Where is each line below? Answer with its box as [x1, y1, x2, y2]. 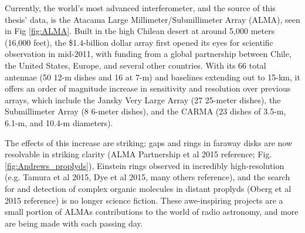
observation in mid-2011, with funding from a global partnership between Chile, [5, 48, 292, 60]
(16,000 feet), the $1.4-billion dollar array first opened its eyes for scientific [5, 36, 273, 48]
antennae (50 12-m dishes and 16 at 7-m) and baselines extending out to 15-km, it [5, 70, 300, 83]
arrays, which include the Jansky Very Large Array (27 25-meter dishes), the [5, 93, 281, 106]
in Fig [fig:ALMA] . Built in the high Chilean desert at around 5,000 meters [5, 25, 275, 37]
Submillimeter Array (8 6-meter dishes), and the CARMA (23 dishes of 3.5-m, [5, 105, 286, 117]
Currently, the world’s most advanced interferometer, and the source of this [5, 2, 276, 13]
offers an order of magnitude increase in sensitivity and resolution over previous [5, 82, 291, 94]
